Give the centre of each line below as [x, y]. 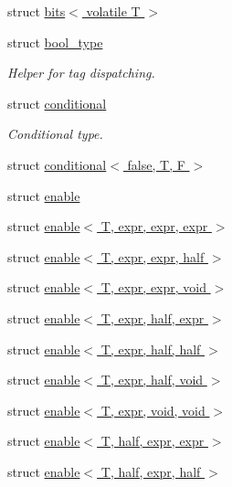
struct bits [37, 11]
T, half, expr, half [151, 471]
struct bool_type [55, 42]
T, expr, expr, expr [154, 226]
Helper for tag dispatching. [81, 73]
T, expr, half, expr [153, 318]
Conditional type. [55, 134]
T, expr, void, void [153, 410]
